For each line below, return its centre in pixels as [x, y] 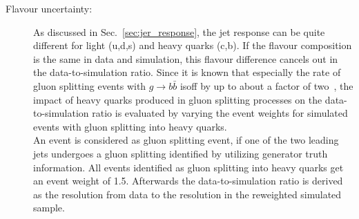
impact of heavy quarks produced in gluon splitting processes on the [178, 99]
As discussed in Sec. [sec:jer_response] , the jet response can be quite [179, 31]
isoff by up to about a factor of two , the [266, 85]
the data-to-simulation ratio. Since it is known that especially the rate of [187, 72]
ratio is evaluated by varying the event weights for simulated [220, 113]
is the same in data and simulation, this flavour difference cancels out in [186, 58]
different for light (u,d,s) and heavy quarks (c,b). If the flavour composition [193, 45]
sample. [49, 208]
